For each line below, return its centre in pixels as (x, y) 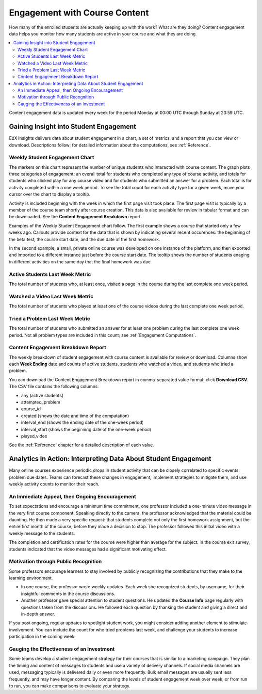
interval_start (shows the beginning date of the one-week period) (86, 429)
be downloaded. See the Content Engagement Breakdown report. (75, 217)
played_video (34, 436)
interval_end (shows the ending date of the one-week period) (82, 422)
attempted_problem (41, 402)
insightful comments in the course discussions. (68, 594)
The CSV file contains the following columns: (54, 387)
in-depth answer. (38, 614)
